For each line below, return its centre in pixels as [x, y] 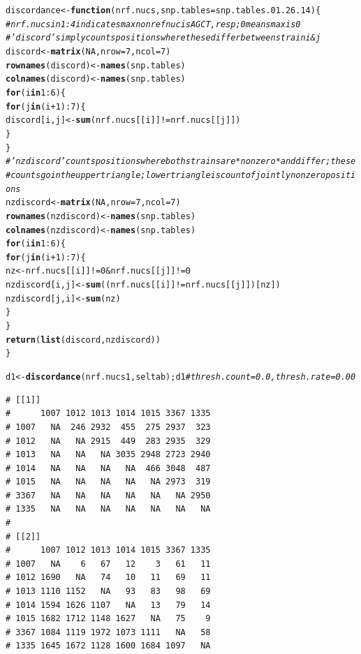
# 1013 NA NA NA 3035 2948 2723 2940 [108, 455]
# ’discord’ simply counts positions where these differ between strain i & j [163, 38]
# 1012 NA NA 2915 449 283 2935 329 [108, 441]
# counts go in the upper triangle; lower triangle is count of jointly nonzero [166, 175]
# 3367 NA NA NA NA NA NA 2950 [108, 495]
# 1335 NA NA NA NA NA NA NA [108, 509]
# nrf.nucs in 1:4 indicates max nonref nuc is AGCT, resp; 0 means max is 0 [153, 24]
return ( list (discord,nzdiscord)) [83, 340]
